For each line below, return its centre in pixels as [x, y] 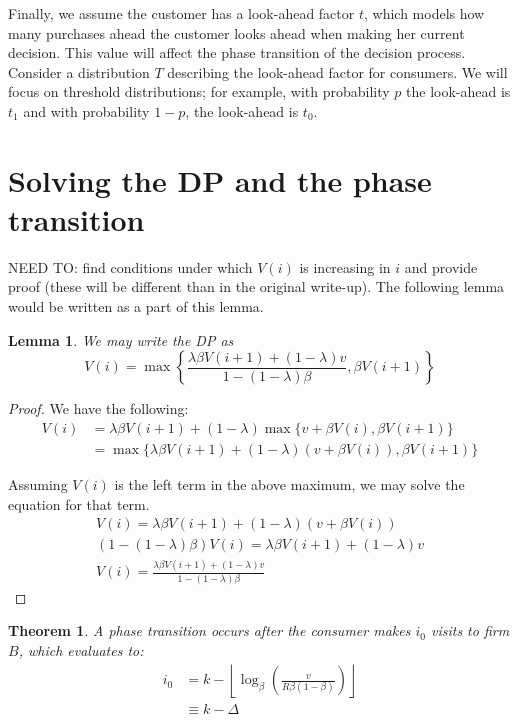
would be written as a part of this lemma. [136, 306]
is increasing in [345, 266]
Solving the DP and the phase [220, 179]
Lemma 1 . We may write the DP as [121, 339]
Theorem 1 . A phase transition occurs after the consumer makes [209, 630]
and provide [441, 266]
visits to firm [470, 630]
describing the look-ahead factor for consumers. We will [337, 71]
